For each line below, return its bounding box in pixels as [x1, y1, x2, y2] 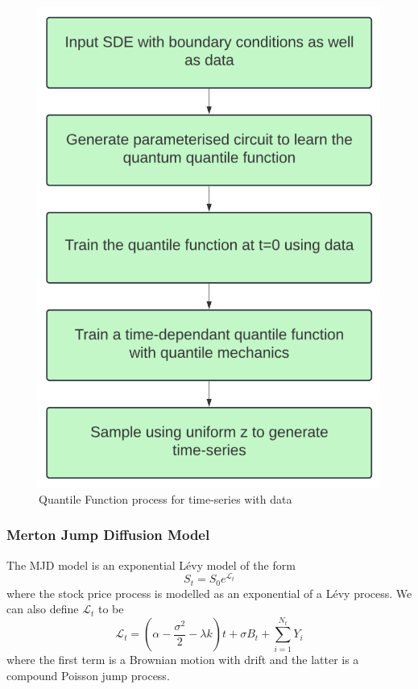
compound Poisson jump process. [6, 667, 170, 684]
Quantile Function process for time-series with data [39, 490, 292, 507]
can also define [6, 600, 79, 617]
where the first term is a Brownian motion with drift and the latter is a [6, 651, 359, 668]
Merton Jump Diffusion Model [6, 525, 210, 545]
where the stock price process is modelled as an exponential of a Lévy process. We [6, 584, 412, 601]
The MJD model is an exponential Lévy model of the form [6, 556, 296, 573]
